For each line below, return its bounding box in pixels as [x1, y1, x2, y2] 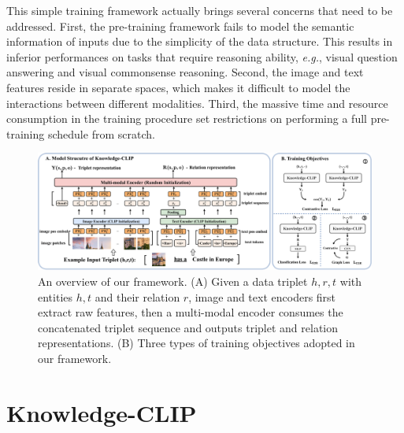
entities [38, 288, 73, 305]
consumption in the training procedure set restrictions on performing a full [6, 110, 367, 127]
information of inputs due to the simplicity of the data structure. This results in [6, 33, 393, 50]
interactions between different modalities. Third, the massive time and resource [6, 94, 388, 111]
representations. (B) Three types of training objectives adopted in [38, 335, 355, 351]
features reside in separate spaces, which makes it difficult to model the [6, 79, 350, 95]
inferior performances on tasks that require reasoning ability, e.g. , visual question [6, 48, 398, 65]
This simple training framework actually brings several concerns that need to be [6, 2, 393, 18]
